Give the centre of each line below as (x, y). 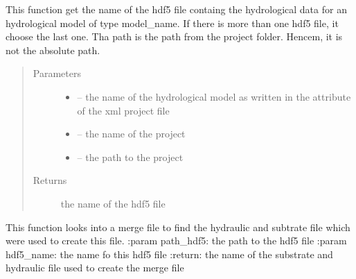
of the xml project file (123, 110)
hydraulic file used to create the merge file (95, 268)
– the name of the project (131, 134)
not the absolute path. (53, 50)
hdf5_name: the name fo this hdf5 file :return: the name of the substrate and (169, 254)
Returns (50, 180)
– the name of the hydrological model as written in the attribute (214, 96)
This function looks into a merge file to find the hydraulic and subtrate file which (178, 227)
